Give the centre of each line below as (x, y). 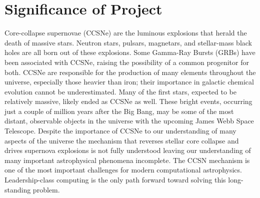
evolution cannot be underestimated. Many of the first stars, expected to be (120, 91)
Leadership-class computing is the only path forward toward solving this (115, 180)
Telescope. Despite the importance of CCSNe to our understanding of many (120, 131)
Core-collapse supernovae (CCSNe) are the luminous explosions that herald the (126, 33)
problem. (46, 189)
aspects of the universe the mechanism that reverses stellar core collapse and (122, 140)
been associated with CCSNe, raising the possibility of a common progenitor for (127, 62)
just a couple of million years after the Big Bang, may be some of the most (119, 111)
